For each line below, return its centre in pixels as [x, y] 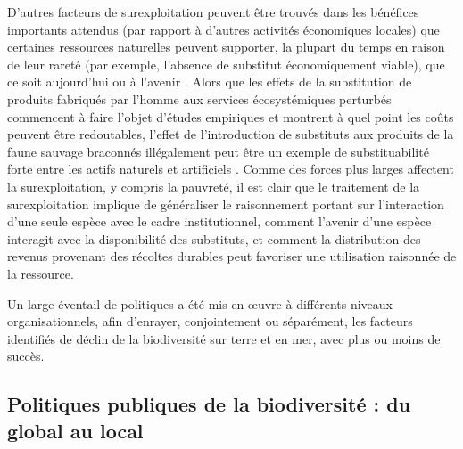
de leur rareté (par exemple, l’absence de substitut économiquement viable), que [226, 64]
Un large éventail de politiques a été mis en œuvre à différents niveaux [200, 303]
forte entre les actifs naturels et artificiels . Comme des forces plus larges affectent [231, 169]
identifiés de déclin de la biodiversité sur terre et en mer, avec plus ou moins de [224, 338]
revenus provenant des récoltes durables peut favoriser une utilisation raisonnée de [232, 256]
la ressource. [41, 273]
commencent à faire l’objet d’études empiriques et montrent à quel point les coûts [231, 116]
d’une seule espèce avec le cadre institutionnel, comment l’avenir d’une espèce [219, 221]
